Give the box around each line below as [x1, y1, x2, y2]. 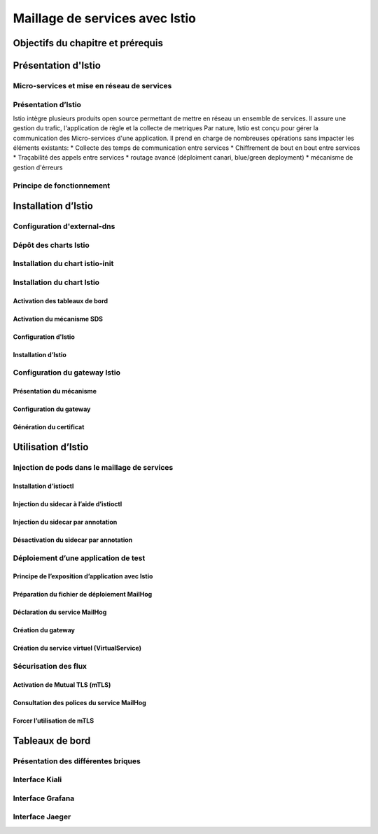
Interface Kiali [13, 774, 62, 784]
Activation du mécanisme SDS [13, 314, 103, 323]
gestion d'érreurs [13, 163, 63, 172]
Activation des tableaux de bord [13, 296, 108, 305]
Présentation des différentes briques [13, 756, 141, 766]
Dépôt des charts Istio [13, 240, 90, 250]
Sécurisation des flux [13, 662, 87, 672]
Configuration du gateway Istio [13, 368, 120, 377]
